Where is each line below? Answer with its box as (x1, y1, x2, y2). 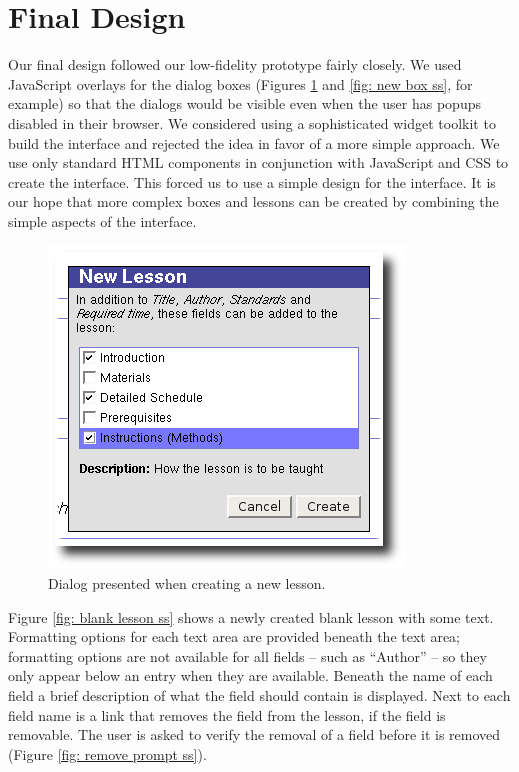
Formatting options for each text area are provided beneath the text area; (8, 626, 461, 647)
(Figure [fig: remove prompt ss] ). (8, 743, 207, 764)
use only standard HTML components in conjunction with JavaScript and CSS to (8, 152, 509, 173)
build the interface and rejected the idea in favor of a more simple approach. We (8, 132, 500, 153)
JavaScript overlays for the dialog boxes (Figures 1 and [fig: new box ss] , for (8, 73, 473, 94)
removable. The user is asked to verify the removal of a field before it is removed (8, 724, 501, 745)
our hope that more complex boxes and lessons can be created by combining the (8, 191, 499, 212)
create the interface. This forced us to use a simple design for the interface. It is (8, 171, 496, 192)
